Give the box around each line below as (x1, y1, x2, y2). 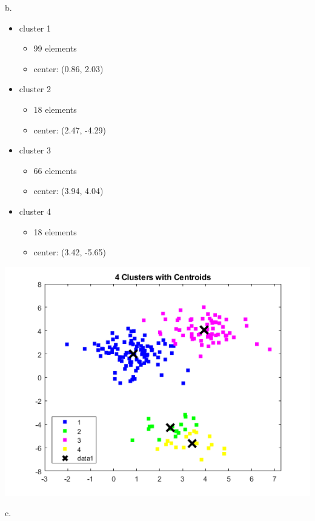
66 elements (33, 164, 77, 176)
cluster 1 (19, 21, 51, 34)
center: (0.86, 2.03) (33, 62, 104, 75)
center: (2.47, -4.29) (33, 123, 107, 136)
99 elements (33, 42, 77, 55)
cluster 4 (19, 204, 51, 217)
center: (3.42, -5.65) (33, 246, 107, 258)
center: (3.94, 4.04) (33, 184, 104, 197)
